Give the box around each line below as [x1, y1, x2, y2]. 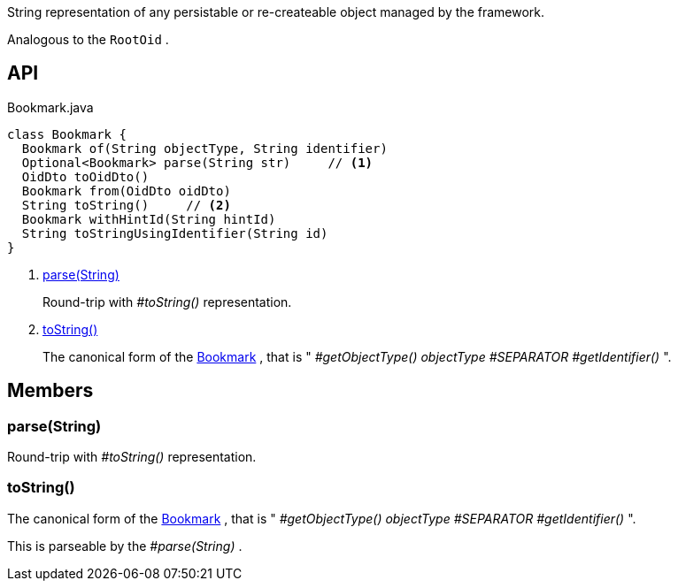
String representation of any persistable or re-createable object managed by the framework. [7, 4, 545, 19]
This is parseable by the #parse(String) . [7, 538, 243, 554]
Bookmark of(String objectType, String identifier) [21, 141, 388, 156]
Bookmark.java [7, 99, 94, 115]
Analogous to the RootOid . [7, 32, 169, 47]
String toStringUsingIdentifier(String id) [21, 225, 328, 241]
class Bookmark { [7, 126, 127, 141]
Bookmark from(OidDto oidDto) [21, 183, 231, 198]
